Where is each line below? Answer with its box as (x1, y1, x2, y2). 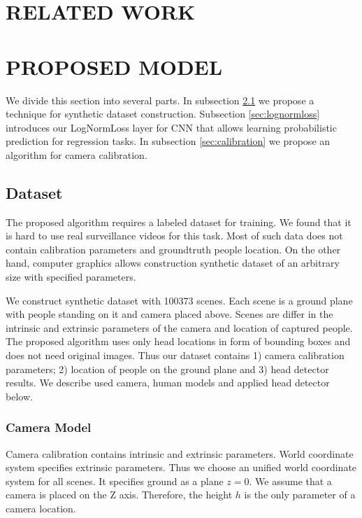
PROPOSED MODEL (6, 52, 223, 80)
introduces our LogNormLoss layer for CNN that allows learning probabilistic (6, 120, 337, 134)
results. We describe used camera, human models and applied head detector (6, 375, 330, 390)
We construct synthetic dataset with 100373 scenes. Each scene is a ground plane (6, 293, 353, 307)
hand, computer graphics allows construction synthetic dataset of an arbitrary (6, 255, 340, 270)
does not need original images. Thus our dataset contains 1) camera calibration (6, 348, 345, 363)
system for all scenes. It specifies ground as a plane (6, 473, 224, 488)
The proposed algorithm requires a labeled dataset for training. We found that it (6, 214, 352, 229)
